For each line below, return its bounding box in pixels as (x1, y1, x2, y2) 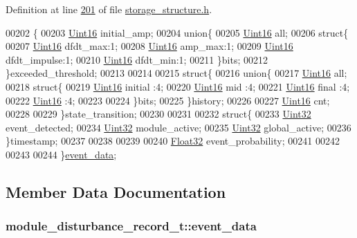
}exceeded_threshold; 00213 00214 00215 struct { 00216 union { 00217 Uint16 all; (6, 66, 347, 80)
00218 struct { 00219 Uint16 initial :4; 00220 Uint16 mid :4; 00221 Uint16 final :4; (6, 79, 350, 93)
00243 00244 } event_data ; (6, 147, 117, 161)
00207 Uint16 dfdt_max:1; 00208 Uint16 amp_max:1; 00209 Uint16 (6, 39, 293, 53)
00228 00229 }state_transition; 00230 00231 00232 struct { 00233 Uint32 (6, 107, 311, 121)
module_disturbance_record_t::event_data (6, 217, 257, 235)
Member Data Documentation (6, 181, 226, 202)
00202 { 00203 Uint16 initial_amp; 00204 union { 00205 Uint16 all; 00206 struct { (6, 25, 349, 39)
